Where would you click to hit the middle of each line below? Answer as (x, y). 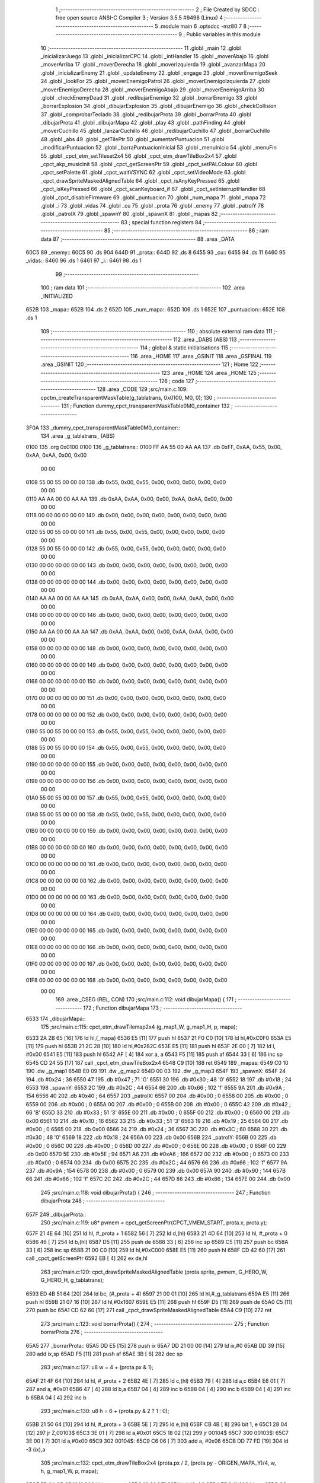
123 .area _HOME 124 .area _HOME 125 (209, 373)
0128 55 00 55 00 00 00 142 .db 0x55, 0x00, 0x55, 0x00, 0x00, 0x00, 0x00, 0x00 (126, 549)
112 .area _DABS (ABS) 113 (205, 340)
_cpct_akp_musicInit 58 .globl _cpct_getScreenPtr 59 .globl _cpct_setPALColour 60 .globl (149, 164)
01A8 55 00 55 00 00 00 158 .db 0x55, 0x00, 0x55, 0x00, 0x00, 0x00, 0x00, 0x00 (126, 814)
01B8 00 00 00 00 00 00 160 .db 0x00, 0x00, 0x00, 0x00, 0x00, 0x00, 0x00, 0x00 (127, 848)
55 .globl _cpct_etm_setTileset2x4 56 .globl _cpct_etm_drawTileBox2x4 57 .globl (139, 156)
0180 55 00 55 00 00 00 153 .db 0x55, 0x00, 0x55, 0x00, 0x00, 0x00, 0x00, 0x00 (126, 731)
